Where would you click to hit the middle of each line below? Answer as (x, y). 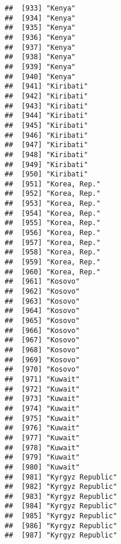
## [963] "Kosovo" (42, 301)
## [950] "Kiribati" (47, 174)
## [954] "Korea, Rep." (53, 213)
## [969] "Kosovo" (42, 360)
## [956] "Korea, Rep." (53, 233)
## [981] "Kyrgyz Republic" (61, 477)
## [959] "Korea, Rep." (53, 262)
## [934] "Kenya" (40, 18)
